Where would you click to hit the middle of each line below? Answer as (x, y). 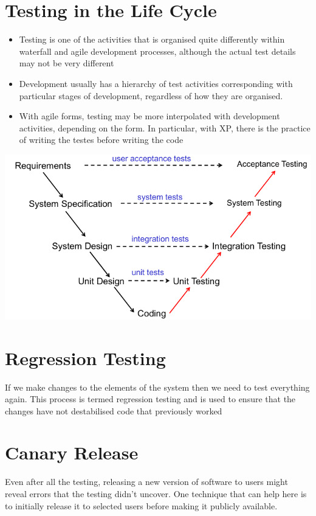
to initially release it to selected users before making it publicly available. (141, 505)
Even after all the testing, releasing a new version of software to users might (146, 482)
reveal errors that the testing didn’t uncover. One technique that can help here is (156, 493)
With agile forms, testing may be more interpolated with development (149, 116)
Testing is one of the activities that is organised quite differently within (152, 39)
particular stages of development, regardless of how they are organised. (151, 95)
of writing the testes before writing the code (101, 140)
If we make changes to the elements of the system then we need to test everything (157, 387)
